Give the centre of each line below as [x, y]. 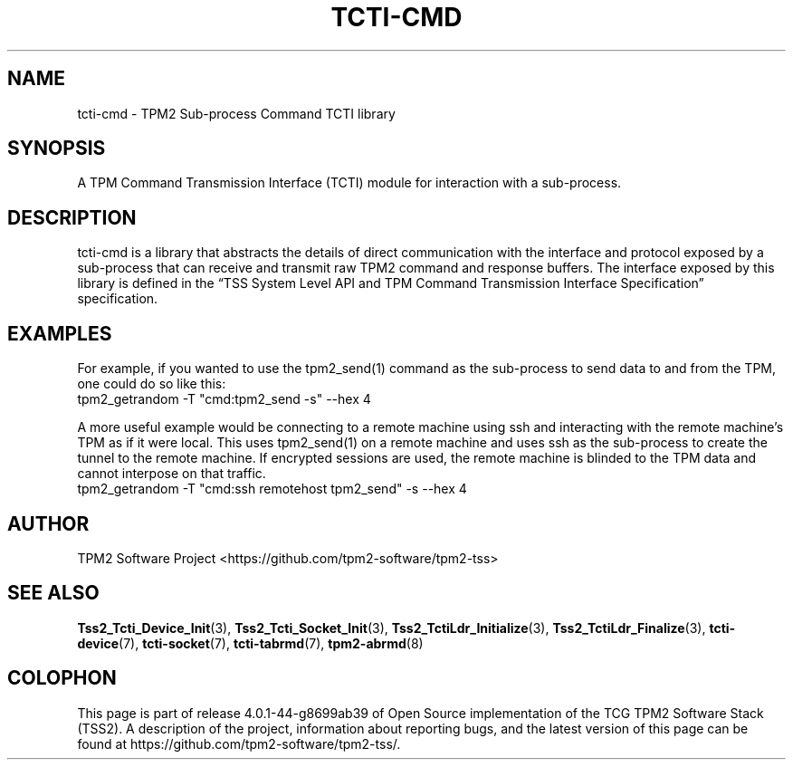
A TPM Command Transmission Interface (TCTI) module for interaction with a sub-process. [349, 183]
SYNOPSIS [57, 149]
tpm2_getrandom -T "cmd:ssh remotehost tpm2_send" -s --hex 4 [272, 489]
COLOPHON [62, 678]
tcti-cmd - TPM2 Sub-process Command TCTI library [236, 113]
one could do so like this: [152, 384]
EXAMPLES [60, 333]
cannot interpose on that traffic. [172, 474]
